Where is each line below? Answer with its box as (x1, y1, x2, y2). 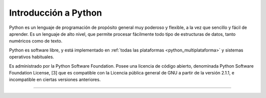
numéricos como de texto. (9, 38, 63, 44)
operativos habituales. (9, 54, 54, 60)
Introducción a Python (9, 7, 102, 18)
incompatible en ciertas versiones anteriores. (9, 76, 101, 83)
